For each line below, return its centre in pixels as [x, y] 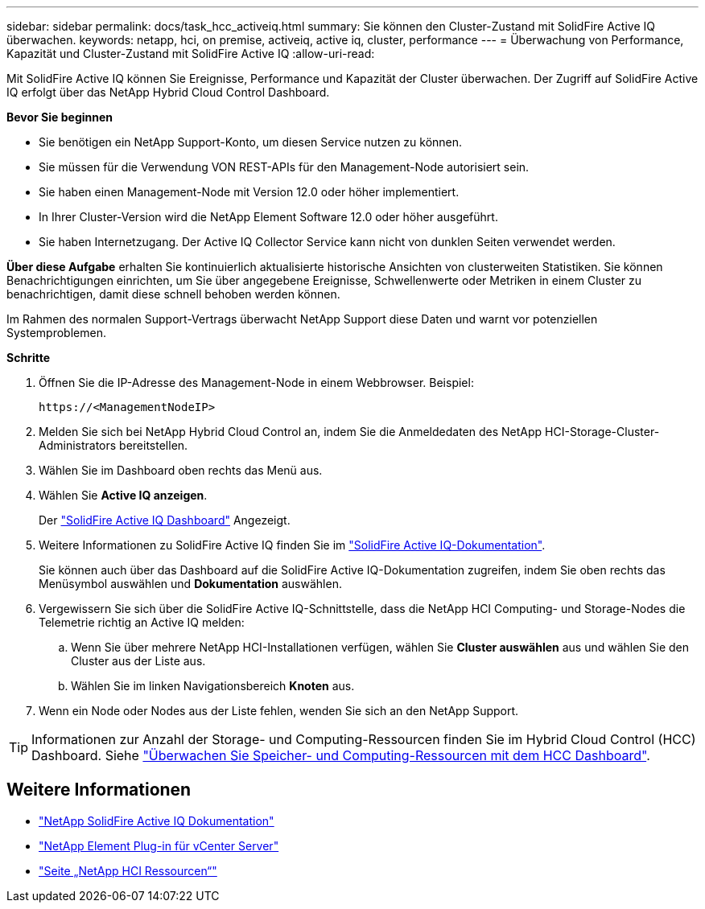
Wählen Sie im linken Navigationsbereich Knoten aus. [213, 686]
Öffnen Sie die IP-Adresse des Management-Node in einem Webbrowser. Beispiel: [256, 383]
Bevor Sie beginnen [60, 117]
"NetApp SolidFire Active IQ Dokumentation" [157, 821]
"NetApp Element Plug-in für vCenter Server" [159, 845]
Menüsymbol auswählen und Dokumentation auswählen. [190, 584]
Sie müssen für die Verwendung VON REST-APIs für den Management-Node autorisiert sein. [284, 167]
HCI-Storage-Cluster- [602, 432]
